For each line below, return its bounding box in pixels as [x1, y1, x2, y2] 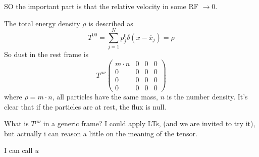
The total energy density [4, 18, 80, 28]
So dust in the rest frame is [4, 49, 89, 60]
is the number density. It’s [167, 91, 248, 102]
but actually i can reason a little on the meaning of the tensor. [4, 128, 197, 138]
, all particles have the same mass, [52, 91, 158, 102]
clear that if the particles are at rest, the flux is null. [4, 101, 167, 112]
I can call [4, 145, 33, 155]
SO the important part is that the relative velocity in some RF [4, 1, 198, 11]
